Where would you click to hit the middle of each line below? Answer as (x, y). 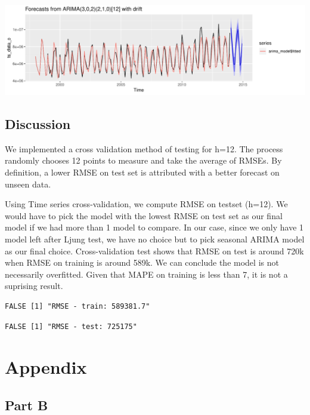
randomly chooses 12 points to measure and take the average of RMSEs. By (143, 160)
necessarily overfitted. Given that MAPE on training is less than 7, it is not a (146, 274)
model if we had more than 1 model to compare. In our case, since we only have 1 (154, 227)
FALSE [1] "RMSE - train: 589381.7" (77, 307)
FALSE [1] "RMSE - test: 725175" (71, 326)
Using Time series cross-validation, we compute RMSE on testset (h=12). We (146, 204)
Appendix (46, 367)
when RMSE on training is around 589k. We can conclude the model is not (142, 262)
